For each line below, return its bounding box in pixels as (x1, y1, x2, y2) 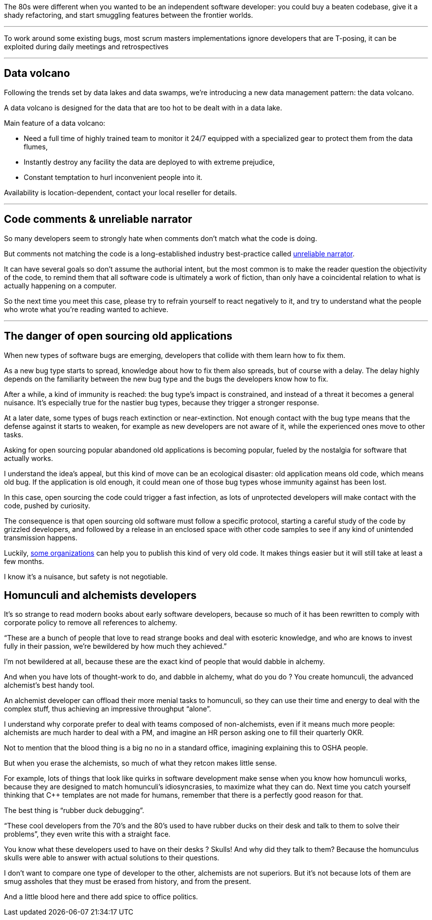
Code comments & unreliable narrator (4, 213, 192, 226)
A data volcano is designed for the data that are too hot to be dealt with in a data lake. (4, 103, 283, 112)
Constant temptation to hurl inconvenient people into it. (24, 173, 203, 181)
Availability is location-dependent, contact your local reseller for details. (4, 188, 237, 197)
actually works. (4, 454, 53, 462)
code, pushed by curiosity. (4, 501, 90, 510)
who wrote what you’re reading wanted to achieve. (4, 305, 169, 314)
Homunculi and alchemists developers (4, 589, 197, 602)
